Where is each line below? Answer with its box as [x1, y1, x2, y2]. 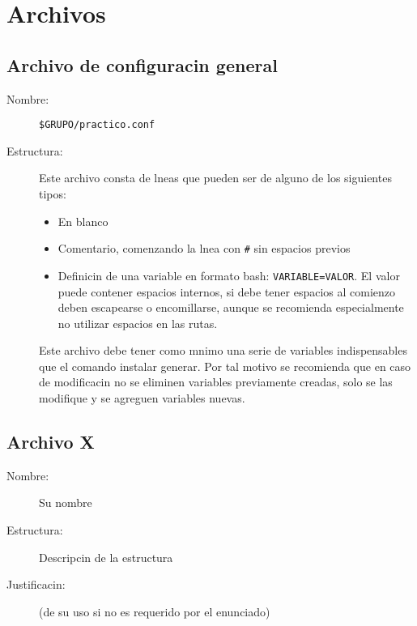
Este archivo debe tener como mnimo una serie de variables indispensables [39, 342, 407, 359]
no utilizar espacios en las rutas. [57, 314, 218, 331]
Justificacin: [6, 576, 66, 593]
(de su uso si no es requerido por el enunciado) [39, 603, 270, 620]
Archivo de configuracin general [6, 52, 278, 77]
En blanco [57, 212, 109, 229]
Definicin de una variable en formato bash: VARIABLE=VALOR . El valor [57, 266, 400, 283]
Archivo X [6, 429, 95, 454]
